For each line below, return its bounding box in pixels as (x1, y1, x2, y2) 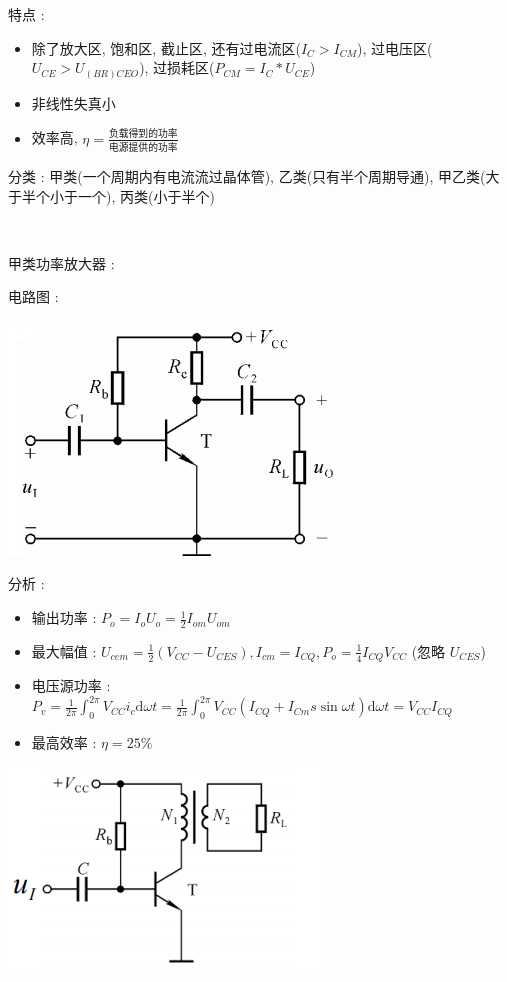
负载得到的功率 (108, 129, 178, 140)
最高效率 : (31, 732, 97, 753)
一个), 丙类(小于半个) (77, 185, 215, 206)
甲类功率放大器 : (8, 252, 115, 273)
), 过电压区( (357, 37, 433, 58)
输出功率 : (31, 607, 97, 628)
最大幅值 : (31, 640, 97, 661)
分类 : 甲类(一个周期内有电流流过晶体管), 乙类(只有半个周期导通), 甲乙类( (8, 165, 486, 186)
